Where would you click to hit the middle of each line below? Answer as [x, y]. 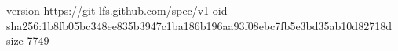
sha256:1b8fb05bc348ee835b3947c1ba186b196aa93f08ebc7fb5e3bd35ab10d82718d [199, 25]
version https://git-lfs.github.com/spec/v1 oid [117, 10]
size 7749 [28, 41]
